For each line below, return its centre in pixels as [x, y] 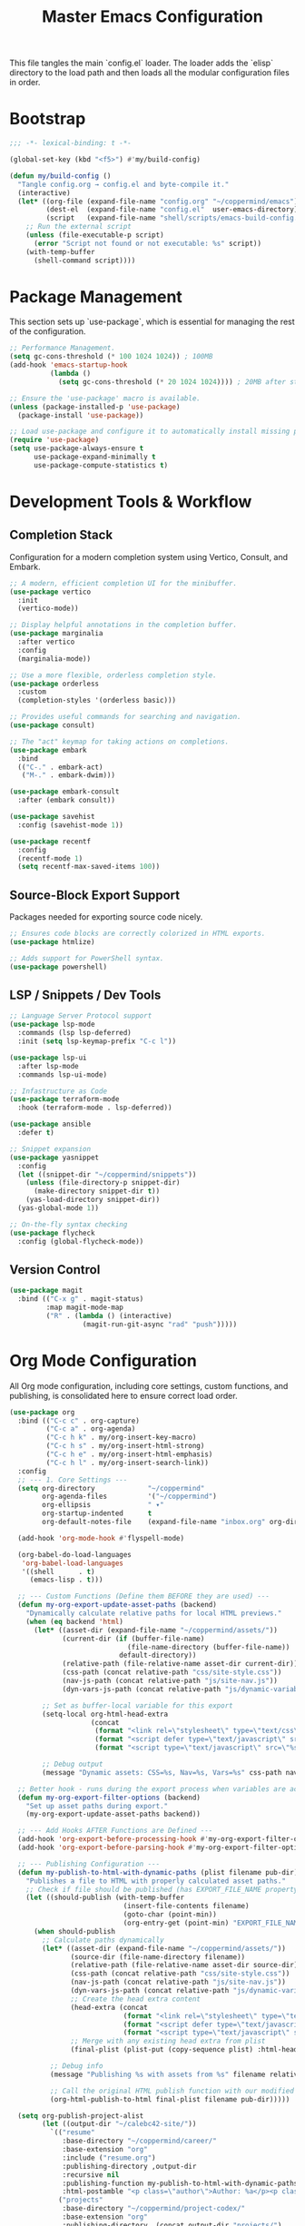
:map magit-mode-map [85, 1308]
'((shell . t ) [58, 1571]
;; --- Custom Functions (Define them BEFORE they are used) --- [144, 1596]
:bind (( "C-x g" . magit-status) [81, 1299]
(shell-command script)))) [84, 261]
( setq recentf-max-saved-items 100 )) [89, 867]
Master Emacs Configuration [152, 17]
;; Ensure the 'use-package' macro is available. [105, 398]
